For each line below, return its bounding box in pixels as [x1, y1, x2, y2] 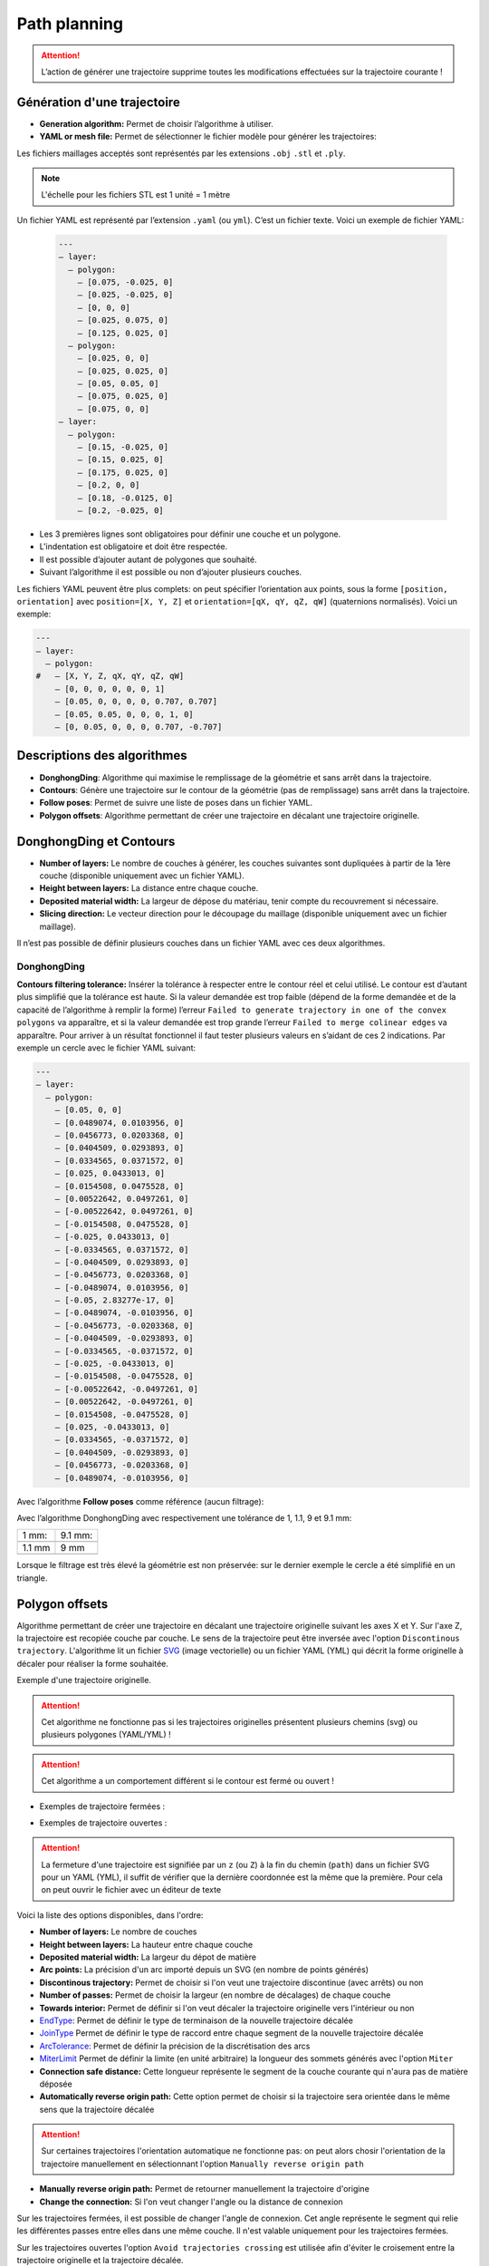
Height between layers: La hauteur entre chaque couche [39, 1939, 254, 1950]
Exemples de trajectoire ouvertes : [39, 1817, 168, 1828]
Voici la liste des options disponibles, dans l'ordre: [16, 1909, 204, 1921]
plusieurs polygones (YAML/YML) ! [41, 1729, 171, 1740]
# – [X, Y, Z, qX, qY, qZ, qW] [35, 671, 185, 682]
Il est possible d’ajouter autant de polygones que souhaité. [39, 554, 257, 565]
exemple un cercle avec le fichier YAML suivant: [16, 1042, 197, 1053]
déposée [39, 2078, 72, 2089]
